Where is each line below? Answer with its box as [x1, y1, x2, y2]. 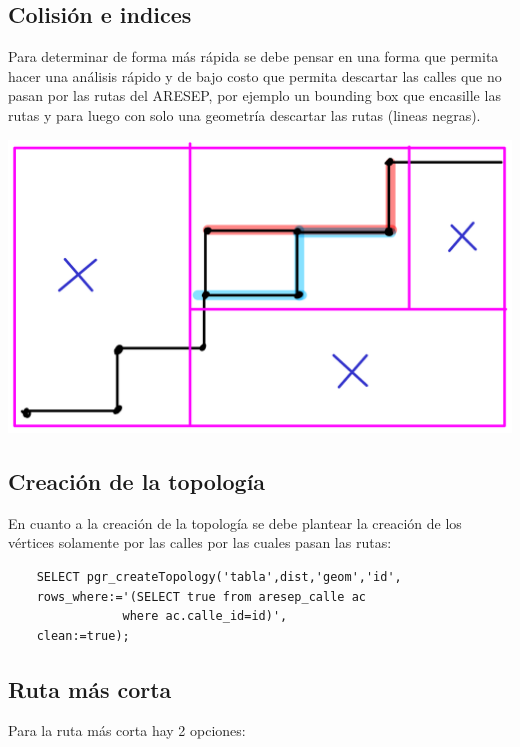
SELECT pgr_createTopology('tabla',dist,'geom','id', [36, 569, 402, 584]
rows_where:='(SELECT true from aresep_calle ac [36, 589, 366, 604]
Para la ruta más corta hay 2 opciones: [8, 720, 246, 741]
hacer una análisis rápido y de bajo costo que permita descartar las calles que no [8, 65, 502, 86]
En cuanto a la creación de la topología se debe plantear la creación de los [8, 512, 462, 533]
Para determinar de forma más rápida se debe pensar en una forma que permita [8, 46, 499, 67]
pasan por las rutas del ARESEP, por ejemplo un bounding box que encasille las [8, 85, 501, 106]
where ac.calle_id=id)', [122, 609, 288, 624]
